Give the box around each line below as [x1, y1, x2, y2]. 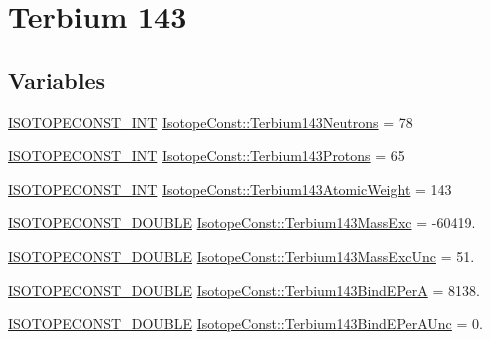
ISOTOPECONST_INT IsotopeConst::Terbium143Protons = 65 [8, 145, 405, 166]
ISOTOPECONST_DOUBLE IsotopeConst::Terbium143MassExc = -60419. [8, 212, 476, 233]
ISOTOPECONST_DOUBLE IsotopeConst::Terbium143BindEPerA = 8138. [8, 279, 480, 300]
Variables [8, 64, 106, 95]
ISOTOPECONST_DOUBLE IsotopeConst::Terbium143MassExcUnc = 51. [8, 245, 475, 266]
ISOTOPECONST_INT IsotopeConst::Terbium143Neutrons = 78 [8, 111, 413, 132]
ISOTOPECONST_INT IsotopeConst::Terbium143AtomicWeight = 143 [8, 178, 452, 199]
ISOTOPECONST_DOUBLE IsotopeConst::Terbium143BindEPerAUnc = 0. [8, 313, 483, 334]
